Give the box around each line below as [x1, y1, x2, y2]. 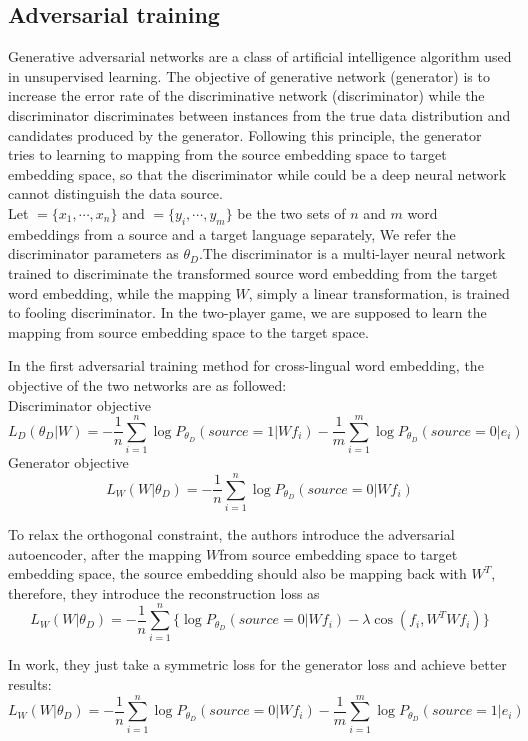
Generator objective [8, 452, 129, 473]
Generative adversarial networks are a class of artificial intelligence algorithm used [8, 46, 512, 67]
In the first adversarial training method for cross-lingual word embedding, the [8, 355, 484, 376]
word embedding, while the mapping [8, 282, 231, 303]
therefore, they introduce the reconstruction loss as [8, 582, 320, 603]
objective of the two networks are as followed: [8, 374, 287, 395]
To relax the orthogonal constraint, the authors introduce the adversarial [8, 523, 455, 544]
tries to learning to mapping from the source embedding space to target [8, 144, 447, 165]
